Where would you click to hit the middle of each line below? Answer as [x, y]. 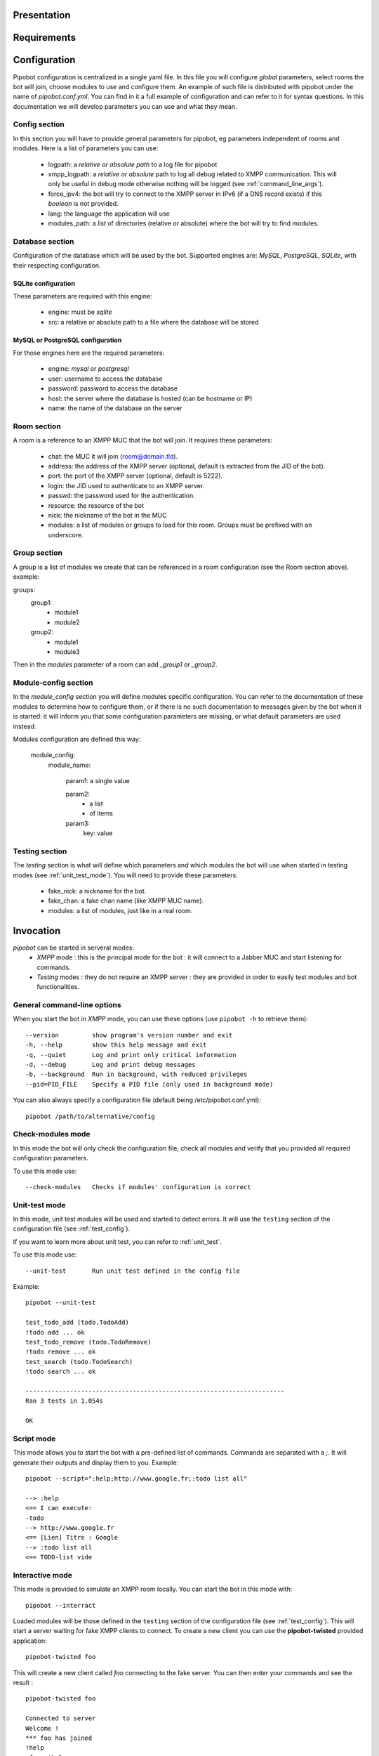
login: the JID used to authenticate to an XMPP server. [126, 485]
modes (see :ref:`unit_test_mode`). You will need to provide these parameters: [125, 875]
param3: [78, 823]
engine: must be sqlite [80, 312]
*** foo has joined [59, 1738]
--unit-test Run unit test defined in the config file [133, 1271]
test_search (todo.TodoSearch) [79, 1362]
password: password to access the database [113, 388]
